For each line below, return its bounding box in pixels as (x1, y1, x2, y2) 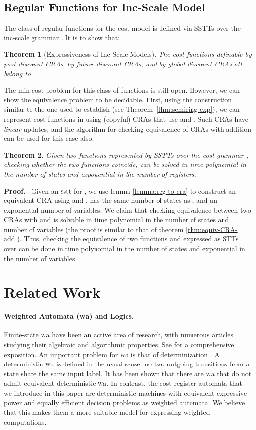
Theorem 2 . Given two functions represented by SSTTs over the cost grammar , (4, 149, 249, 160)
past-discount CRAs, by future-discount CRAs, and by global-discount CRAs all (4, 58, 242, 68)
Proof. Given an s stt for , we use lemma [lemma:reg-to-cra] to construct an (4, 185, 236, 196)
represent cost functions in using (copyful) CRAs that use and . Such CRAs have (4, 113, 249, 124)
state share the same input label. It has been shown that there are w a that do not (4, 368, 252, 378)
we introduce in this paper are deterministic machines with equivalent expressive (4, 388, 247, 397)
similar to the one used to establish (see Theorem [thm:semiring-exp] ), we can (4, 104, 240, 114)
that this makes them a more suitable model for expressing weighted (4, 407, 210, 417)
